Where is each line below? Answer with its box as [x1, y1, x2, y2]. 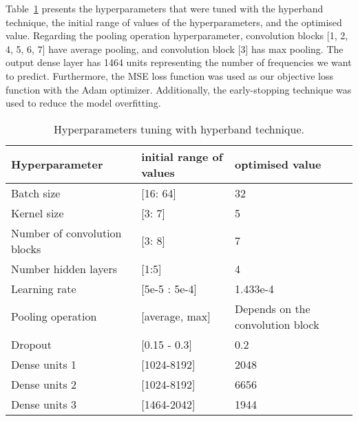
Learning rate [11, 280, 76, 296]
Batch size [11, 184, 61, 201]
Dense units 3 [11, 396, 77, 412]
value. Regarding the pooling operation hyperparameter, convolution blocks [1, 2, [6, 28, 348, 43]
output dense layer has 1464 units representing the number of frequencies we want [6, 55, 352, 69]
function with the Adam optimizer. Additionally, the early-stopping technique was [6, 82, 352, 96]
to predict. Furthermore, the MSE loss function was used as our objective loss [6, 68, 333, 83]
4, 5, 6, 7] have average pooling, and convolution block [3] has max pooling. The [6, 41, 344, 56]
